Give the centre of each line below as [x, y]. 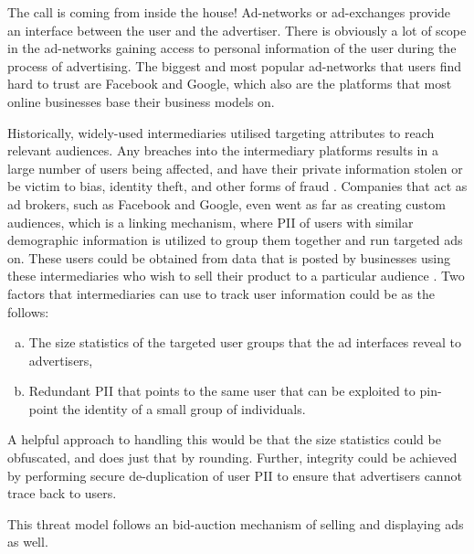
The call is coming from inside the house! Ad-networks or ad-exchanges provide [229, 12]
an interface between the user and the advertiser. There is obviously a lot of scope [237, 30]
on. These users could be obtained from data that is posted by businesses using [229, 257]
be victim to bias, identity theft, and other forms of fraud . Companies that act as [237, 186]
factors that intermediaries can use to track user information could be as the [221, 293]
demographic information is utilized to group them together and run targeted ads [235, 240]
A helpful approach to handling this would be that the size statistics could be [224, 439]
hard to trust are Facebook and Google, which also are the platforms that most [230, 84]
